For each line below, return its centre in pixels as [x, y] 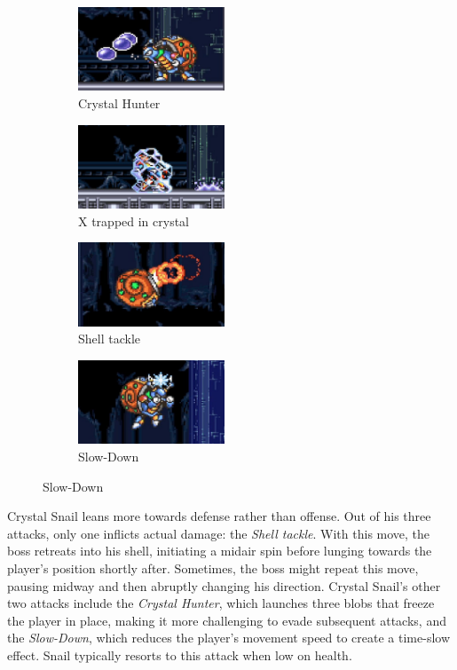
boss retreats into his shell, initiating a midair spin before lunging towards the [220, 551]
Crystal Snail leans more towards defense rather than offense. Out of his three [219, 516]
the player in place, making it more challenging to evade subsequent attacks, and [227, 620]
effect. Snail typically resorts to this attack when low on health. [180, 655]
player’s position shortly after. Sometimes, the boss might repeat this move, [213, 568]
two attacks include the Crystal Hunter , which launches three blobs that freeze [221, 603]
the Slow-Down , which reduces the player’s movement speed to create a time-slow [229, 638]
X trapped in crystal [134, 221]
